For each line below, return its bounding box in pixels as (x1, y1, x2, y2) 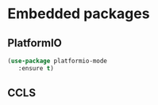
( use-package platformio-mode (7, 57, 108, 65)
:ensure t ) (17, 64, 55, 72)
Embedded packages (7, 5, 150, 23)
